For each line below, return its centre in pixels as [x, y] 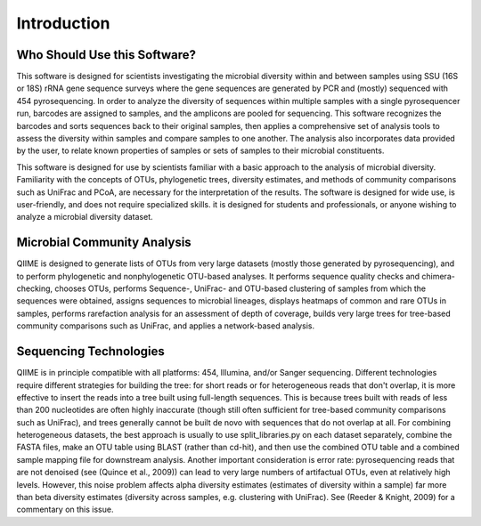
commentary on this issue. [65, 510]
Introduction [63, 23]
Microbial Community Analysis [104, 243]
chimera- [439, 276]
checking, [35, 288]
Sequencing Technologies [90, 352]
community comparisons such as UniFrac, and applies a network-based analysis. [166, 326]
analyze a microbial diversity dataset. [85, 217]
